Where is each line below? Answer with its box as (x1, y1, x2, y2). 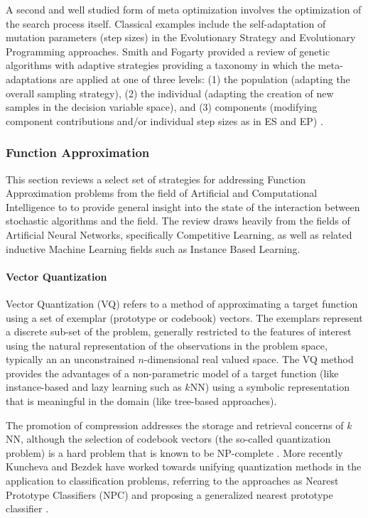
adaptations (6, 71, 57, 86)
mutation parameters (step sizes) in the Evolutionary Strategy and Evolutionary (6, 30, 356, 45)
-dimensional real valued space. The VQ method (144, 352, 354, 367)
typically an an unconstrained (6, 352, 135, 367)
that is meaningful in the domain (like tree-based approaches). (6, 394, 277, 409)
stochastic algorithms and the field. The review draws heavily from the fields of (6, 213, 350, 228)
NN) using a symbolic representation (190, 379, 350, 394)
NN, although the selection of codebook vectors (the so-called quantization (6, 431, 331, 446)
